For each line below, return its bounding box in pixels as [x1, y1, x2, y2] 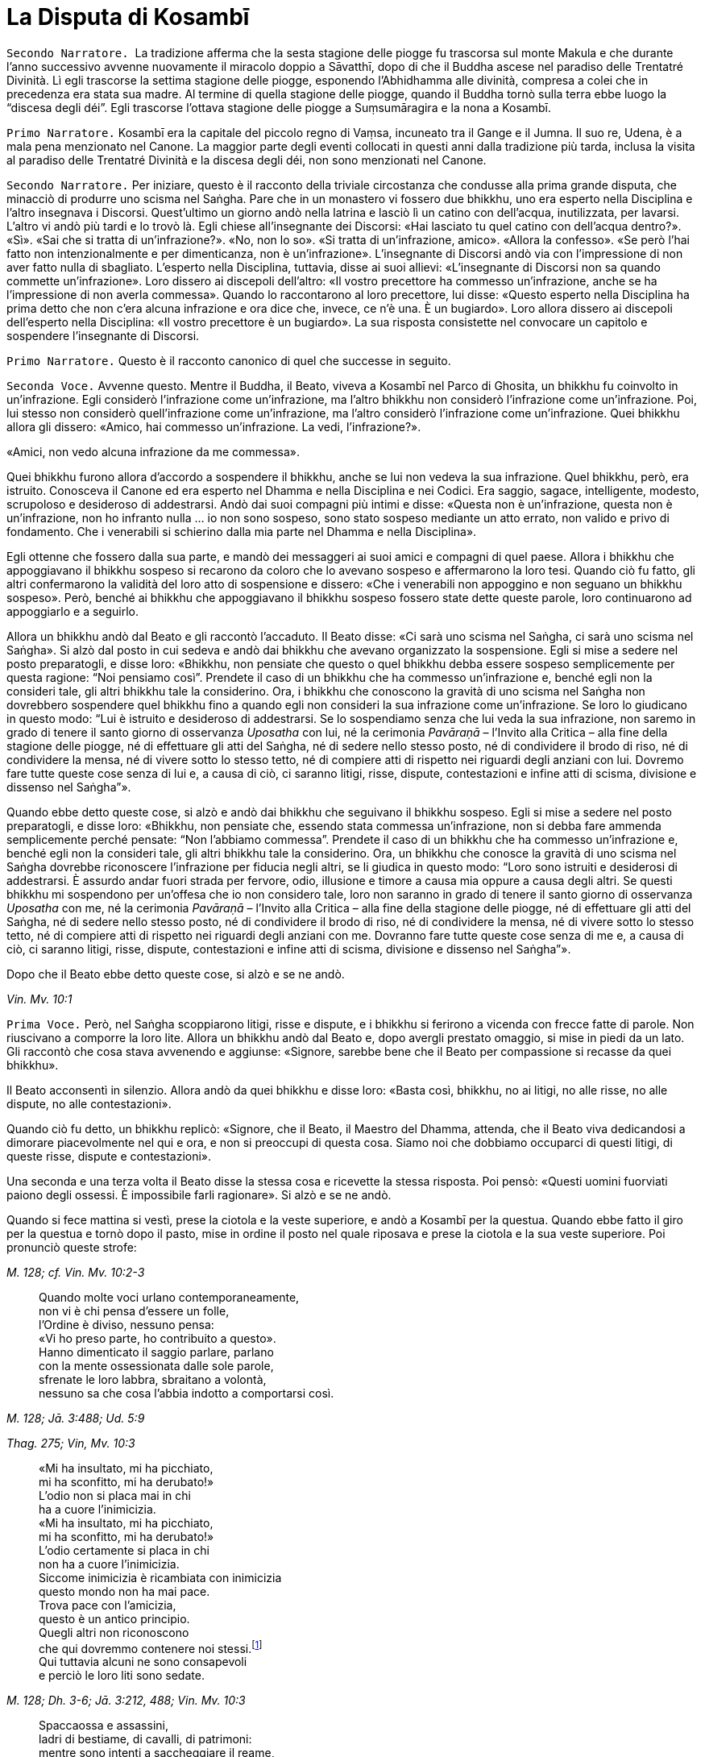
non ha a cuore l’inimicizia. [39, 1556, 180, 1571]
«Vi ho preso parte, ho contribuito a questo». [39, 1331, 276, 1345]
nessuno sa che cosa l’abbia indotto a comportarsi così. [39, 1385, 334, 1400]
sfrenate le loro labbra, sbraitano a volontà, [39, 1372, 267, 1386]
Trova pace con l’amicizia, [39, 1597, 176, 1612]
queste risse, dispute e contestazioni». [6, 1148, 212, 1163]
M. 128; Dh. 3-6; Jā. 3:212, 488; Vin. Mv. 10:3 [6, 1693, 246, 1708]
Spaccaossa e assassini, [39, 1718, 168, 1733]
